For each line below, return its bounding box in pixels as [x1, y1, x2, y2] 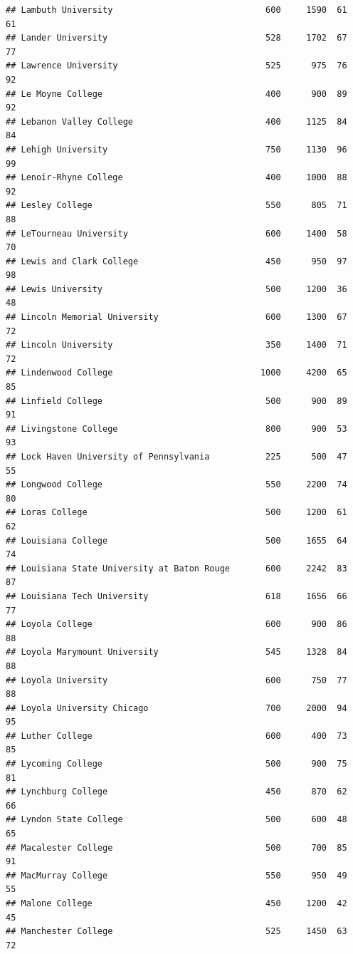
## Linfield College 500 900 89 [6, 395, 347, 406]
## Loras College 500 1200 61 [6, 507, 347, 518]
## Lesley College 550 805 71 [6, 200, 347, 211]
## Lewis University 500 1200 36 [6, 284, 347, 294]
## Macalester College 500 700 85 [6, 842, 347, 853]
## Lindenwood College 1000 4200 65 [6, 368, 347, 378]
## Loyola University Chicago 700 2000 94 [6, 702, 347, 713]
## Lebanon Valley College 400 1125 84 [6, 116, 347, 127]
